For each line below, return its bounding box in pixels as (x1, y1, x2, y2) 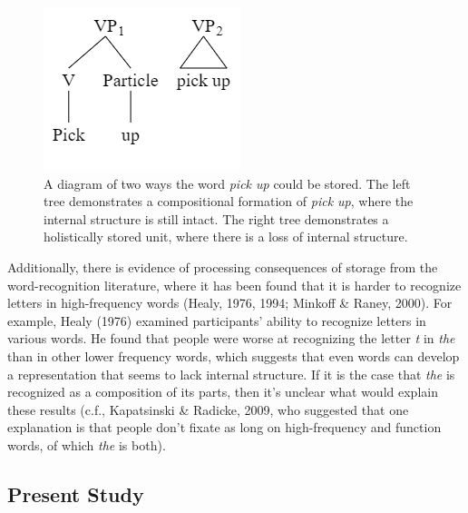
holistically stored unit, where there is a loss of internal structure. (44, 227, 408, 246)
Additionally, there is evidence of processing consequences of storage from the (7, 257, 438, 276)
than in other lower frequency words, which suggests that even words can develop (7, 346, 460, 365)
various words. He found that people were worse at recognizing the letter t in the (7, 329, 455, 348)
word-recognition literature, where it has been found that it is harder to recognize (7, 275, 462, 294)
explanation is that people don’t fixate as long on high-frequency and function (7, 418, 442, 437)
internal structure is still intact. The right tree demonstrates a (44, 209, 389, 228)
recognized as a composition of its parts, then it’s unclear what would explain (7, 382, 438, 401)
